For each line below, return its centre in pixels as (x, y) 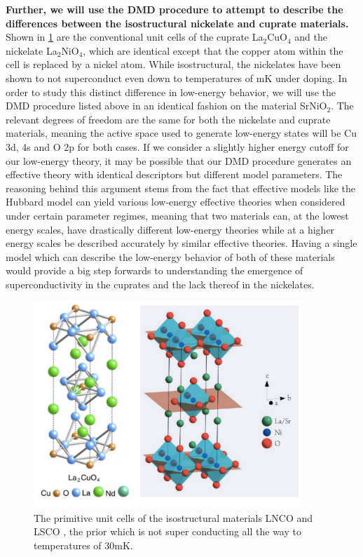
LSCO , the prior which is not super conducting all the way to (167, 531)
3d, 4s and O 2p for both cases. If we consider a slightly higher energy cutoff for (177, 146)
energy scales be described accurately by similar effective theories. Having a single (181, 243)
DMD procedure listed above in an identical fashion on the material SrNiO (166, 106)
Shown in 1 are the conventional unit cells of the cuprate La (135, 37)
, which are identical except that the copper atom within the (213, 50)
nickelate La (32, 50)
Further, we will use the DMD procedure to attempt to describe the (174, 9)
